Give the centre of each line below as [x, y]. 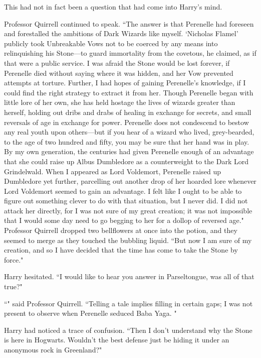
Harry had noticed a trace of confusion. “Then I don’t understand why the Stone [128, 330]
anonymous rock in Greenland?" [53, 349]
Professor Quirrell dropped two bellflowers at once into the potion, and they [121, 230]
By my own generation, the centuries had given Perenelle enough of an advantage [129, 151]
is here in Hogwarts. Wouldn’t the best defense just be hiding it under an [117, 340]
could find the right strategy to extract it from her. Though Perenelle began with [129, 92]
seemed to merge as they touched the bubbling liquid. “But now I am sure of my [128, 240]
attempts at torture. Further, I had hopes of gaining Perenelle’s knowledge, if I [125, 83]
